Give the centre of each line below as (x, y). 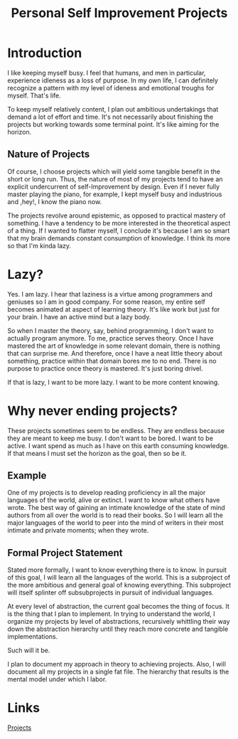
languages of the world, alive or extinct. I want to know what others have (114, 500)
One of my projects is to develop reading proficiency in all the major (107, 493)
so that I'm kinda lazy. (39, 245)
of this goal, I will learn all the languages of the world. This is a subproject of (119, 578)
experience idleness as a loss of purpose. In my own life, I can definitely (113, 80)
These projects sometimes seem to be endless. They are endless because (116, 430)
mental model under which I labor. (57, 679)
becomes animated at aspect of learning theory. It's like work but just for (114, 309)
